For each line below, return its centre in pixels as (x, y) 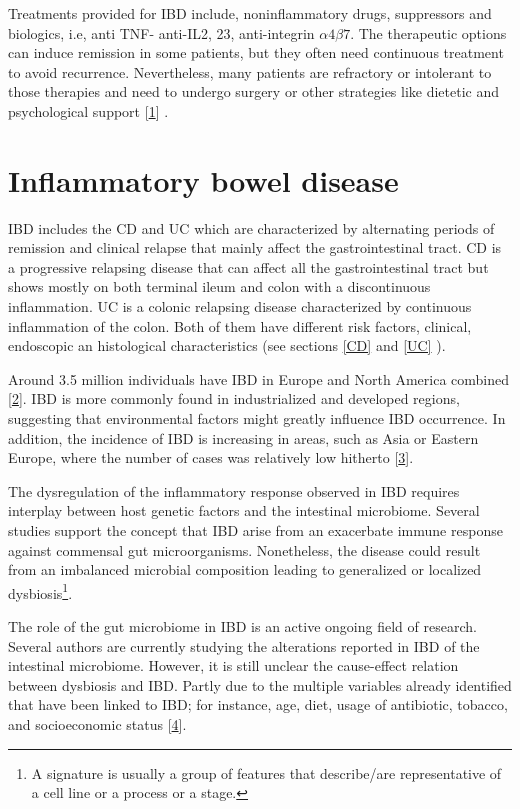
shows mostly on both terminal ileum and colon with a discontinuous (219, 286)
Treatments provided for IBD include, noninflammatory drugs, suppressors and (250, 13)
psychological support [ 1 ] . (88, 110)
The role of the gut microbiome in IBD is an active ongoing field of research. (242, 626)
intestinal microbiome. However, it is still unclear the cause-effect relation (233, 665)
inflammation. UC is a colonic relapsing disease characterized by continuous (240, 306)
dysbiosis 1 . (40, 591)
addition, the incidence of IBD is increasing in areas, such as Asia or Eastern (243, 437)
